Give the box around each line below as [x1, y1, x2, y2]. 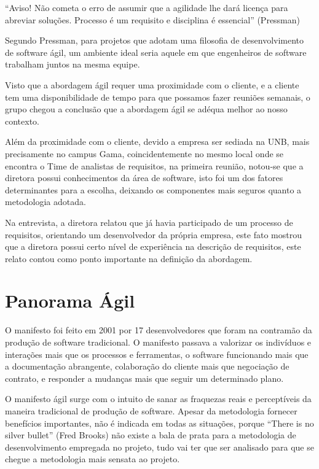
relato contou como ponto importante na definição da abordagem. [5, 252, 253, 265]
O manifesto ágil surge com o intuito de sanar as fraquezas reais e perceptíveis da [5, 392, 312, 405]
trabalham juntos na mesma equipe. [5, 58, 140, 71]
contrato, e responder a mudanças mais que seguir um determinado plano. [5, 371, 284, 384]
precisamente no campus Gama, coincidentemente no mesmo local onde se [5, 147, 284, 160]
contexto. [5, 114, 39, 127]
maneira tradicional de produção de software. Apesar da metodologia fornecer [5, 404, 297, 417]
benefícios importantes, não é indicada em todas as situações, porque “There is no [5, 416, 314, 429]
